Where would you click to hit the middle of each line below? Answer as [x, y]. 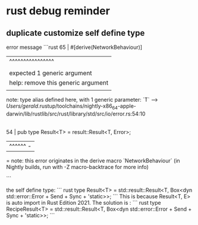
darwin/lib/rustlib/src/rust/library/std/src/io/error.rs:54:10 [76, 114]
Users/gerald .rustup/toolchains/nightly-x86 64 [62, 107]
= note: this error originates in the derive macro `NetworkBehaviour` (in [93, 160]
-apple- [127, 106]
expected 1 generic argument [51, 73]
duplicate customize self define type [76, 33]
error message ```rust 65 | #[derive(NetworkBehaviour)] [74, 47]
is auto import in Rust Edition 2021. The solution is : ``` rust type [84, 202]
